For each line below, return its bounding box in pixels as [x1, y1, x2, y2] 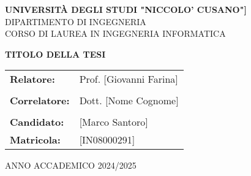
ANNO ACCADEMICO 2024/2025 [5, 159, 137, 172]
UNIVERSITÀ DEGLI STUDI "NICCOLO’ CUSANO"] [5, 3, 247, 15]
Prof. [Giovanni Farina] [79, 72, 178, 86]
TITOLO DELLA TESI [5, 47, 106, 60]
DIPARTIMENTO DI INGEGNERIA [5, 15, 146, 28]
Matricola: [10, 132, 61, 147]
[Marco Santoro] [79, 115, 148, 129]
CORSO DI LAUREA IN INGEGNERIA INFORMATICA [5, 27, 226, 40]
